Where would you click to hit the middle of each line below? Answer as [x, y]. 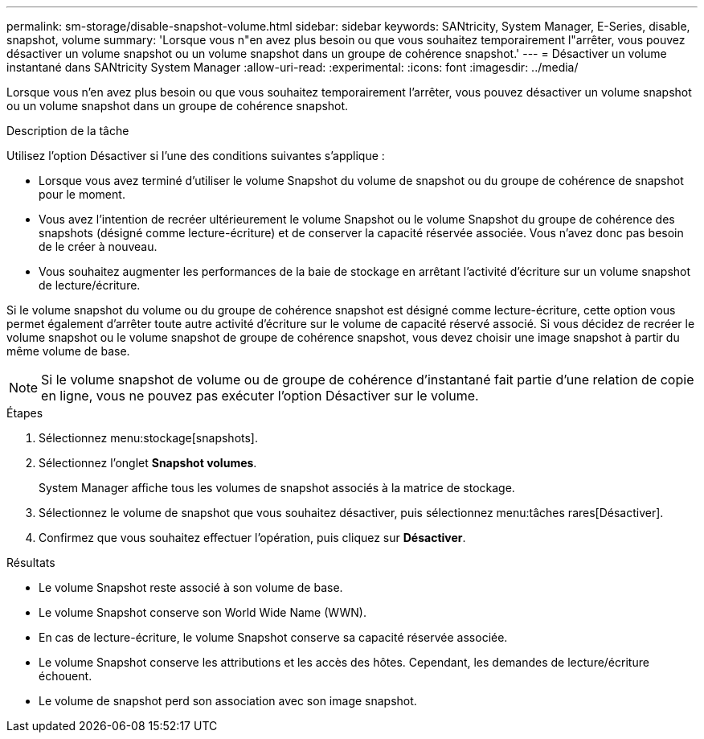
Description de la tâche [68, 131]
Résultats [31, 562]
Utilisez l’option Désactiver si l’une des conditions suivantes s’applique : [196, 156]
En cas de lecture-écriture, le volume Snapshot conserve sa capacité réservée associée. [273, 637]
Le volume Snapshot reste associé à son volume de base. [191, 587]
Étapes [25, 413]
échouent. [65, 676]
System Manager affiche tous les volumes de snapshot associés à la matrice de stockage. [277, 488]
